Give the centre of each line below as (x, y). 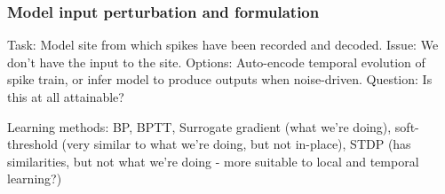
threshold (32, 144)
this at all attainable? (66, 97)
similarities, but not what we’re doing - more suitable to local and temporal (213, 161)
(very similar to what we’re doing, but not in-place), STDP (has (236, 144)
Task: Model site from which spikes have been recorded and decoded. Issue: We (223, 45)
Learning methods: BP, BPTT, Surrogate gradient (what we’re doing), (199, 126)
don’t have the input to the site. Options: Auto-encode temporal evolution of (216, 62)
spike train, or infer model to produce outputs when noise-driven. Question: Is (220, 79)
